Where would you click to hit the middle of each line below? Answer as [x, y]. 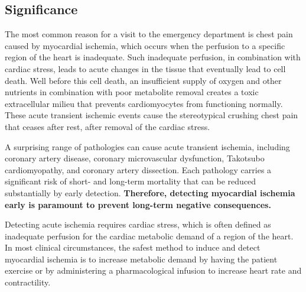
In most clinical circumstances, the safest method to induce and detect [133, 247]
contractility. [28, 282]
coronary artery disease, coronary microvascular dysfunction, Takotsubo [135, 158]
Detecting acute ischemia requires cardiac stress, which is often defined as [138, 224]
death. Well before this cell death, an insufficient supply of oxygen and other [143, 80]
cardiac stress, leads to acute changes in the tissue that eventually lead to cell [145, 68]
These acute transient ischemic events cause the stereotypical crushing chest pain [152, 115]
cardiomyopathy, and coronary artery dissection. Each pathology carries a [138, 169]
